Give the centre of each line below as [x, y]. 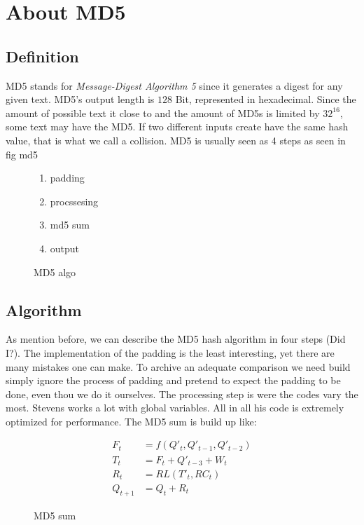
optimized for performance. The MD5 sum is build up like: [131, 421]
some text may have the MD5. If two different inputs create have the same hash [177, 127]
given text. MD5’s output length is [80, 99]
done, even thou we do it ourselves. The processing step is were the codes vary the [182, 394]
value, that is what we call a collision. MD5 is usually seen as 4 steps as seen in [176, 140]
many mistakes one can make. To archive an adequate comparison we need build [178, 366]
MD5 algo [55, 272]
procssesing [74, 201]
